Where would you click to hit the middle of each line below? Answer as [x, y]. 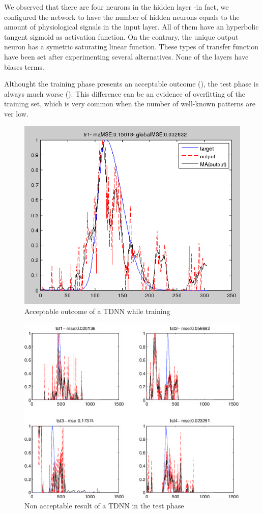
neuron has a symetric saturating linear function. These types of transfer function [131, 47]
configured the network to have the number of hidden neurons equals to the [122, 17]
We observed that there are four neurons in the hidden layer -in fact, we [116, 7]
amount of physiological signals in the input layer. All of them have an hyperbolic [131, 27]
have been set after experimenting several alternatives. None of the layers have [126, 56]
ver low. [16, 113]
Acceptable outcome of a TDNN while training [97, 311]
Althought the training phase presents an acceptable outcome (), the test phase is [131, 84]
